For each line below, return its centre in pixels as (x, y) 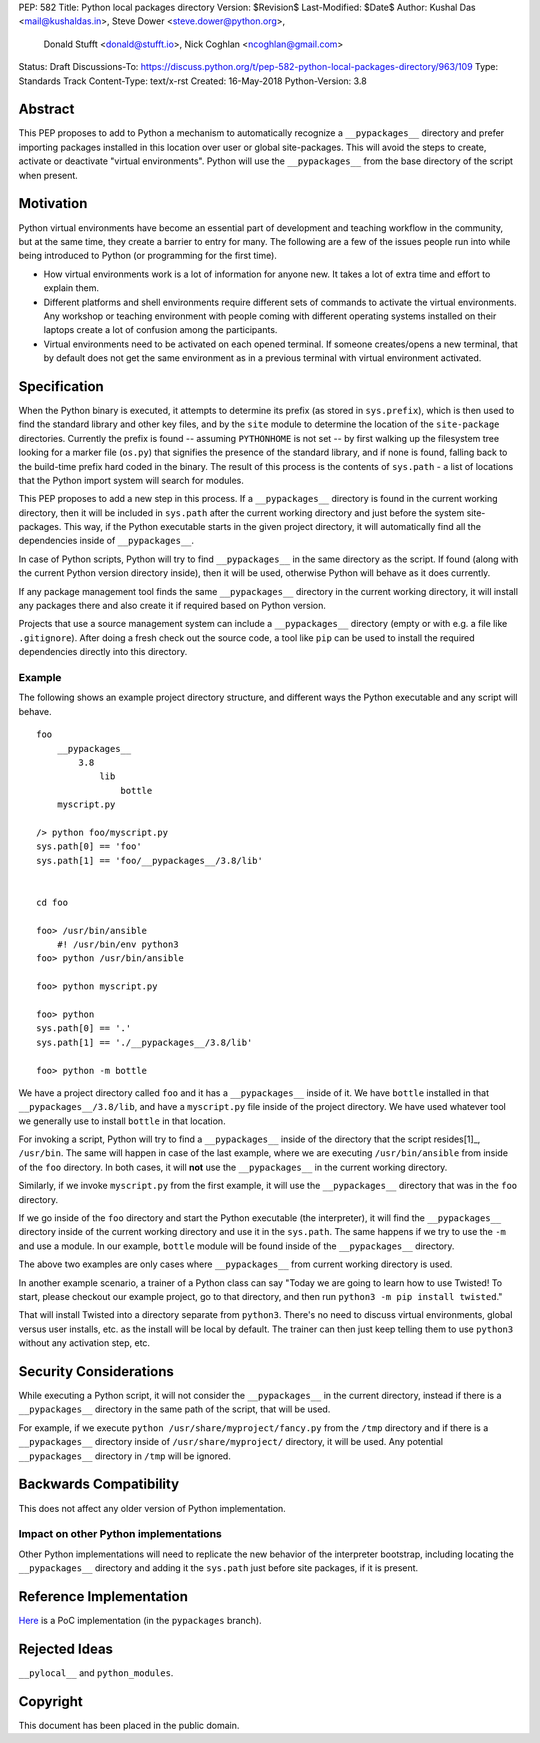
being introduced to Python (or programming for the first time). (147, 256)
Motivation (53, 203)
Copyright (51, 1701)
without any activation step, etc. (84, 1343)
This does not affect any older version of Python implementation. (152, 1508)
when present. (48, 175)
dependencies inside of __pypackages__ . (106, 541)
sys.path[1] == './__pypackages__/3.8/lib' (144, 1042)
